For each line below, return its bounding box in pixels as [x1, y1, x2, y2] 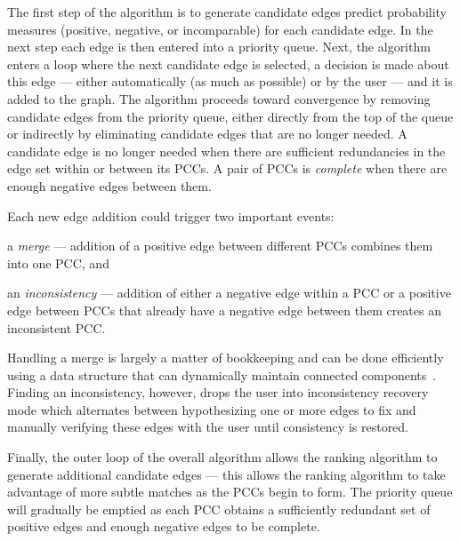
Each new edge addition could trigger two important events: [7, 206, 335, 225]
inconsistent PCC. [7, 318, 106, 337]
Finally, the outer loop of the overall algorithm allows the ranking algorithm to [7, 448, 438, 466]
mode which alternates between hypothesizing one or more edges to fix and [7, 400, 416, 418]
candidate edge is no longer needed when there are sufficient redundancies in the [7, 141, 446, 160]
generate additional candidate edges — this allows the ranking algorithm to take [7, 465, 446, 483]
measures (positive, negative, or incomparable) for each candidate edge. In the [7, 20, 433, 38]
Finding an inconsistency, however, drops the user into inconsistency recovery [7, 383, 429, 402]
